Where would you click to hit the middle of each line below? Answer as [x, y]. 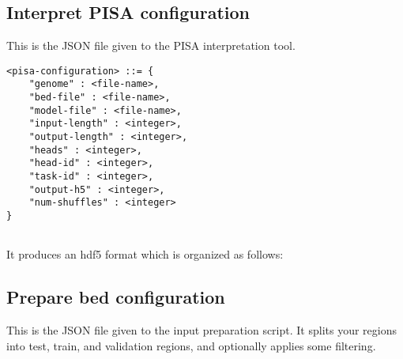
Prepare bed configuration [116, 297]
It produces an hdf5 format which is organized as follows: [145, 254]
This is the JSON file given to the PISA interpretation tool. [151, 45]
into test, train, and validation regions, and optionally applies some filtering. [191, 345]
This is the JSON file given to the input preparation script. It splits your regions [201, 330]
